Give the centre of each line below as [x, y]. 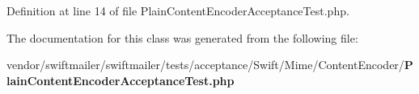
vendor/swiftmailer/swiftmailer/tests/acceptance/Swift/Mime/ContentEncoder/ [205, 65]
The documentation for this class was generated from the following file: [182, 37]
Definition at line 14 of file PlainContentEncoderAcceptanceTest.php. [178, 10]
